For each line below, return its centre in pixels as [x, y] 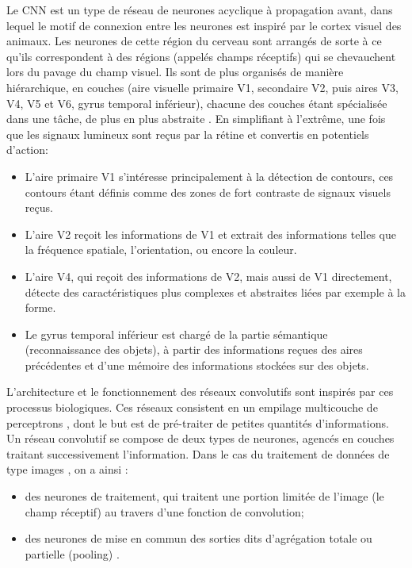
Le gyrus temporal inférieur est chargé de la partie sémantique [176, 334]
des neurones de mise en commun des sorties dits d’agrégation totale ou [198, 538]
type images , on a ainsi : [67, 469]
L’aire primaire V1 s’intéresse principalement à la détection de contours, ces [209, 176]
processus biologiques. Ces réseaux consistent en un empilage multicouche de [192, 407]
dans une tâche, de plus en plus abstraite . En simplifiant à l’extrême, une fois [196, 119]
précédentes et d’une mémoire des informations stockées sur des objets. [197, 365]
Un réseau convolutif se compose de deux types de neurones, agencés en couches [200, 438]
